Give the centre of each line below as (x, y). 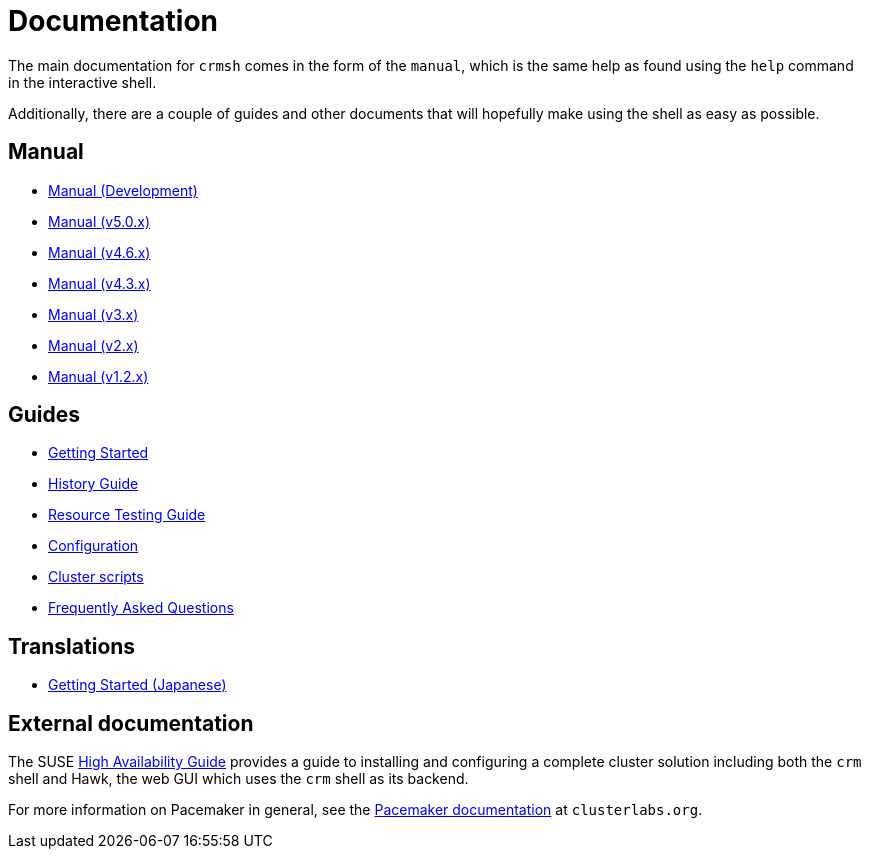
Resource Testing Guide (127, 515)
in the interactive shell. (82, 82)
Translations (72, 646)
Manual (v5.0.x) (99, 221)
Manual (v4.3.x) (99, 283)
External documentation (131, 723)
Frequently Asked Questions (141, 608)
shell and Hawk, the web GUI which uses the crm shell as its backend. (238, 779)
